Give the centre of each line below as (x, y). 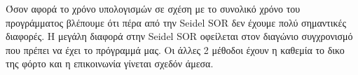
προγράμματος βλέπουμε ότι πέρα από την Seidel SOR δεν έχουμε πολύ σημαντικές (176, 22)
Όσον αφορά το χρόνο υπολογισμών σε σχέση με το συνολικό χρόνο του (153, 8)
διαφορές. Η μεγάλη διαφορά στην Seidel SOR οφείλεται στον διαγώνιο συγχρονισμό (179, 36)
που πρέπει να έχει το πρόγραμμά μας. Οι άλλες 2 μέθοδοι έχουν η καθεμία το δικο (175, 49)
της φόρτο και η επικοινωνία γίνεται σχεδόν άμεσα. (110, 63)
